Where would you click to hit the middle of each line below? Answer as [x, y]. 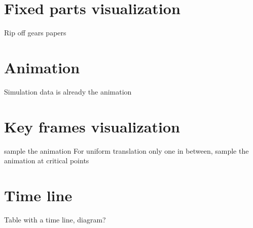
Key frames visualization [92, 126]
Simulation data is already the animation [68, 91]
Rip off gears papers [35, 33]
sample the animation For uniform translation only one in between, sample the [126, 150]
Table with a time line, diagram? [55, 219]
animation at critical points [47, 161]
